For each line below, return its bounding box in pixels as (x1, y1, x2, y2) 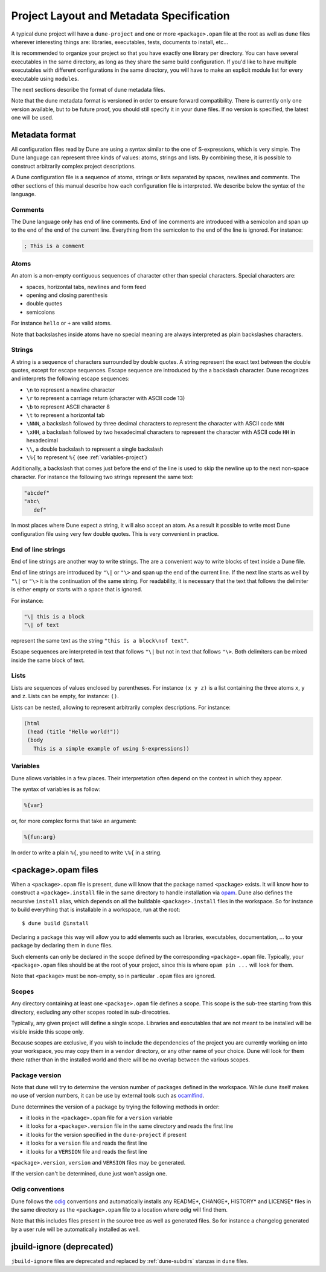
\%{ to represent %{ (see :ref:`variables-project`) (26, 453, 147, 461)
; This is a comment (24, 243, 85, 250)
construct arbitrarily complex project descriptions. (11, 162, 136, 170)
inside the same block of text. (11, 657, 85, 664)
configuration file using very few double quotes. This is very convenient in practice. (11, 530, 219, 537)
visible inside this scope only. (11, 1028, 85, 1035)
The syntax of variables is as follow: (11, 785, 101, 793)
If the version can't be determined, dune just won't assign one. (11, 1170, 167, 1177)
